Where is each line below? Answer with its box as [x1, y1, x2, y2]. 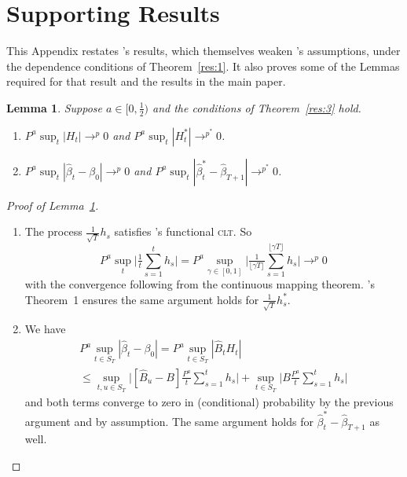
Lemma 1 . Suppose [6, 99, 103, 116]
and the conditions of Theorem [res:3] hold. [152, 99, 361, 116]
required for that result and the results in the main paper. [6, 73, 286, 90]
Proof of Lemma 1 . [6, 196, 99, 213]
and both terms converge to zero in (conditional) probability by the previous [24, 394, 394, 410]
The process [24, 223, 82, 240]
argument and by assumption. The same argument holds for [24, 413, 313, 429]
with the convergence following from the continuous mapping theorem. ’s [24, 276, 375, 292]
